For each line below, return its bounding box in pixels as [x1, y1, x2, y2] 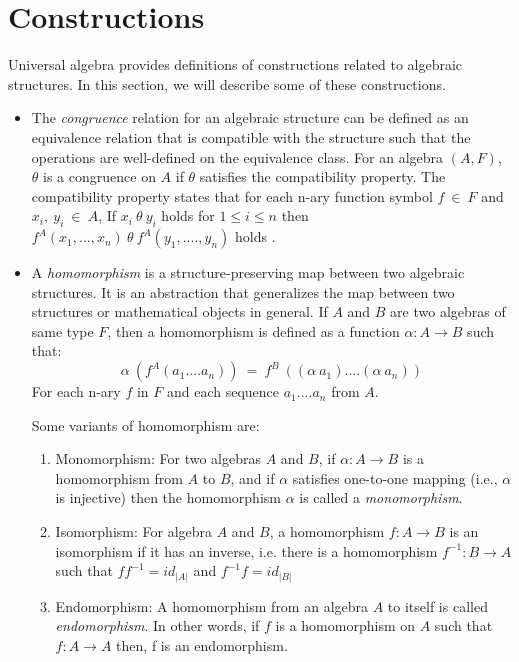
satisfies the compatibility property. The [199, 166, 446, 187]
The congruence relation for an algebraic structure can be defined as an [31, 107, 469, 128]
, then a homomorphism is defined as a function [107, 320, 400, 341]
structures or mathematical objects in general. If [31, 301, 328, 322]
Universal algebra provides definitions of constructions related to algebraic [8, 54, 463, 75]
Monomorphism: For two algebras [55, 448, 262, 469]
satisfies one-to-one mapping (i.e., [292, 467, 498, 488]
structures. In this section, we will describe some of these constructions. [8, 73, 446, 94]
